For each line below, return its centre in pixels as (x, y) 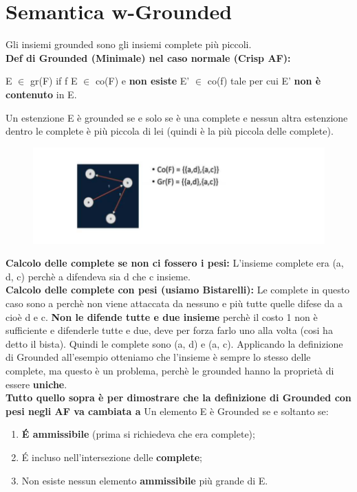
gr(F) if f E (54, 81)
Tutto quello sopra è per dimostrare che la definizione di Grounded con (178, 398)
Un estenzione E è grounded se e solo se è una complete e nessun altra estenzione (177, 117)
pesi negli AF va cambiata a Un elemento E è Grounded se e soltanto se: (167, 411)
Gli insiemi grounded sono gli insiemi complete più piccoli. (129, 44)
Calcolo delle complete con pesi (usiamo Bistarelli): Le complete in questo (178, 290)
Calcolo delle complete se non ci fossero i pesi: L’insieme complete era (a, (175, 263)
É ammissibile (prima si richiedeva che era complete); (138, 434)
